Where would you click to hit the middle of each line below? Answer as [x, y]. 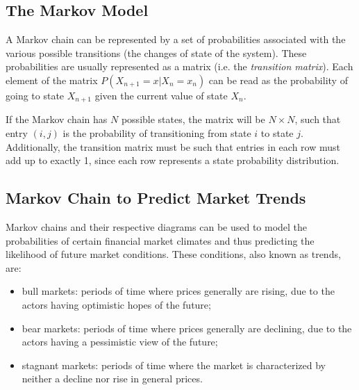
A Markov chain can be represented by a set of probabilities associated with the [176, 39]
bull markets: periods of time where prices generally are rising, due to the [178, 291]
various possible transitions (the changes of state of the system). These [156, 52]
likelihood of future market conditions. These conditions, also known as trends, [173, 254]
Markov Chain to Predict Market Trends [156, 198]
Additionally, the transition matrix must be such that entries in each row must [173, 146]
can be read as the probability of [278, 80]
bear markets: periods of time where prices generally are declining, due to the [187, 328]
